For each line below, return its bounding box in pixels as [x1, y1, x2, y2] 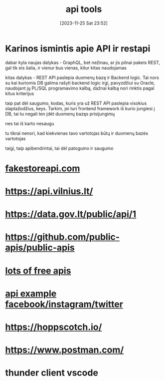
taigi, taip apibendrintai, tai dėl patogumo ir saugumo [5, 145, 114, 151]
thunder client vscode [5, 367, 99, 378]
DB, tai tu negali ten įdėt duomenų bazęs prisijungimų [5, 111, 115, 117]
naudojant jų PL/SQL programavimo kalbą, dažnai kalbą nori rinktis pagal [5, 85, 155, 91]
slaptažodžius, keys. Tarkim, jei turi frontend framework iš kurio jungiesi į [5, 105, 156, 111]
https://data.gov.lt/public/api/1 [5, 209, 137, 220]
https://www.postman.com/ [5, 344, 124, 356]
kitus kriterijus [5, 90, 34, 96]
